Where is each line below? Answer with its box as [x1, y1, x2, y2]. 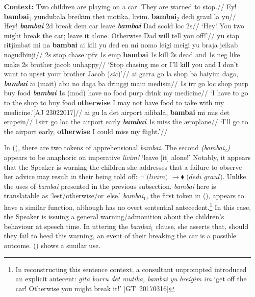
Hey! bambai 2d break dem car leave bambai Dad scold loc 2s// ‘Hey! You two [4, 21, 244, 31]
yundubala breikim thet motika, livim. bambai [34, 11, 177, 21]
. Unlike [222, 171, 246, 182]
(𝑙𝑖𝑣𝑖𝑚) [146, 174, 168, 181]
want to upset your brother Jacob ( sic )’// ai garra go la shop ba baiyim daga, [4, 69, 238, 79]
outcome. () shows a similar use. [4, 240, 101, 250]
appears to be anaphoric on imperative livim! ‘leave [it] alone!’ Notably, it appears [4, 152, 251, 162]
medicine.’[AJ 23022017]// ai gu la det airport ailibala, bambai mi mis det [4, 107, 230, 117]
